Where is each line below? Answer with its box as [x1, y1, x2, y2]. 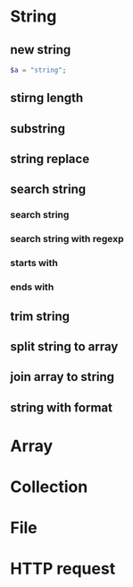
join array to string [10, 369, 115, 384]
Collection [10, 477, 88, 497]
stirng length [10, 91, 84, 106]
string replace [10, 151, 90, 167]
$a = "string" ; [10, 65, 67, 74]
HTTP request [10, 558, 116, 579]
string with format [10, 400, 112, 415]
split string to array [10, 339, 119, 354]
